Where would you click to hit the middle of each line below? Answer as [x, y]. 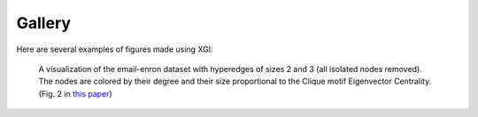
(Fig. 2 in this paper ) [75, 93]
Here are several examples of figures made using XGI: [115, 49]
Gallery [43, 23]
